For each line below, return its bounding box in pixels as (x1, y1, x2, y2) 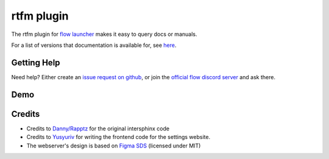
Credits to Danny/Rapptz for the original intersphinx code (26, 125, 170, 132)
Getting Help (11, 57, 60, 68)
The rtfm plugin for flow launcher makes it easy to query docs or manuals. (11, 30, 197, 38)
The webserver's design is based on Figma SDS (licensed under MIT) (26, 142, 201, 149)
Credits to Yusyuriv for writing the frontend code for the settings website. (26, 133, 210, 141)
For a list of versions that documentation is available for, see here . (11, 41, 177, 49)
